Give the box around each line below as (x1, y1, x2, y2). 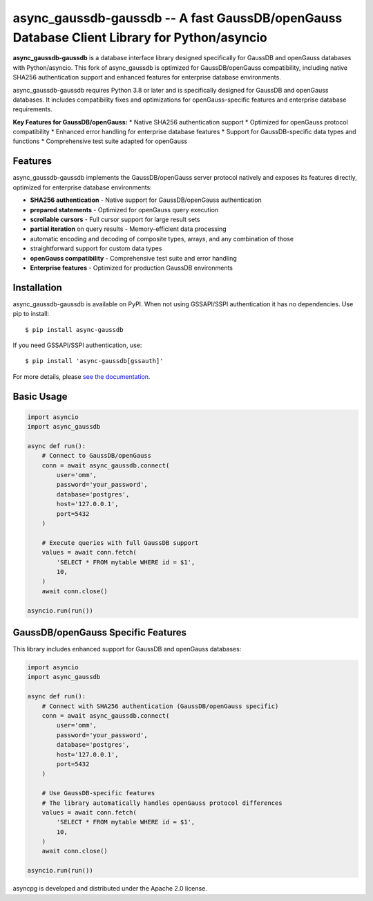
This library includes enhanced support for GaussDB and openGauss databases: (12, 645, 242, 653)
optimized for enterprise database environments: (12, 183, 152, 192)
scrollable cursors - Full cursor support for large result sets (30, 215, 200, 223)
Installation (12, 281, 62, 293)
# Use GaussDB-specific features (41, 789, 155, 797)
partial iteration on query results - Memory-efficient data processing (30, 225, 227, 233)
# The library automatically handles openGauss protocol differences (41, 799, 283, 807)
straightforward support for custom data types (30, 244, 162, 252)
